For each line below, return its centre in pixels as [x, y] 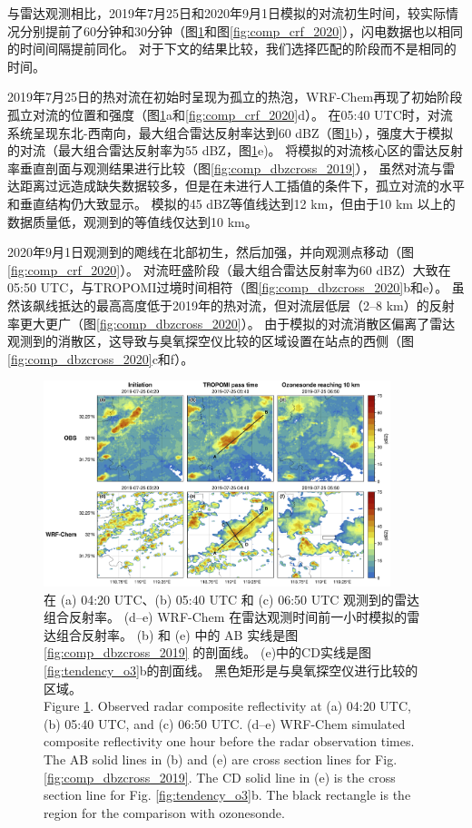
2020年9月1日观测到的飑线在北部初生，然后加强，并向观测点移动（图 [211, 252]
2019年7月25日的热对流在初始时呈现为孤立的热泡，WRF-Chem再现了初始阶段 [235, 97]
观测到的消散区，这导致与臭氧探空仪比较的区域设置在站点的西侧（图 [211, 341]
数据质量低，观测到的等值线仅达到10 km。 [133, 221]
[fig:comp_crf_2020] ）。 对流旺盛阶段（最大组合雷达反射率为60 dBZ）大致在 [229, 269]
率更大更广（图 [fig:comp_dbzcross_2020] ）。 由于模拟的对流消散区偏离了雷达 [231, 323]
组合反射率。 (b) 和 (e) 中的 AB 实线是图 [177, 634]
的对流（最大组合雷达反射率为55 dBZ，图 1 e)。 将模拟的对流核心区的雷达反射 [236, 150]
